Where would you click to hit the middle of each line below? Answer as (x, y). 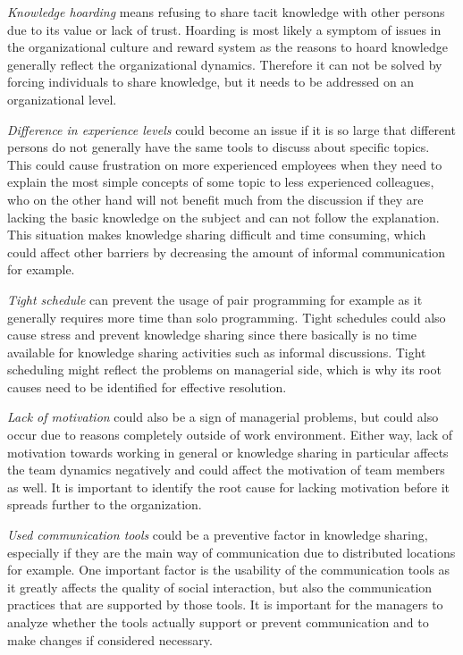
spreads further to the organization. (105, 504)
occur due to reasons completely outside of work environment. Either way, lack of (230, 435)
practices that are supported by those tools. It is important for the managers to (225, 605)
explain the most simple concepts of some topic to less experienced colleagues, (221, 182)
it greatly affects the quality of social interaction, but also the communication (220, 587)
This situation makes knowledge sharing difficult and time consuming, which (217, 235)
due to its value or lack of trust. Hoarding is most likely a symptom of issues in (224, 29)
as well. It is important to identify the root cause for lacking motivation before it (229, 487)
